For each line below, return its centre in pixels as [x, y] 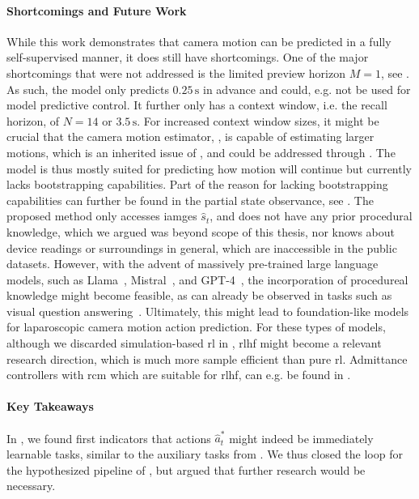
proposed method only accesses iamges [102, 216]
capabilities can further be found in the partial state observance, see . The [190, 200]
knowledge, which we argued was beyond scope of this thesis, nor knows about [201, 231]
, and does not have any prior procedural [311, 216]
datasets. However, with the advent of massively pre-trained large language [193, 264]
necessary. [31, 486]
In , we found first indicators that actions [109, 438]
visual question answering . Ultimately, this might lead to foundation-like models [208, 311]
